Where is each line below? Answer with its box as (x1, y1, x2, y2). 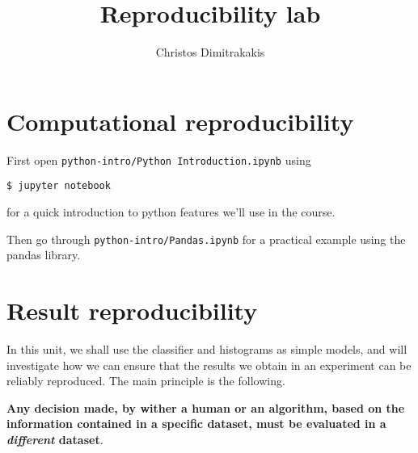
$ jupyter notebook (6, 180, 111, 192)
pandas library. (6, 246, 81, 263)
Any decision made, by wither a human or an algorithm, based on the (6, 399, 405, 416)
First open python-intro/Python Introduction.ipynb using (6, 151, 311, 168)
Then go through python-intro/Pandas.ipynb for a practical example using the (6, 230, 406, 247)
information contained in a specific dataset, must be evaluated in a (6, 415, 386, 432)
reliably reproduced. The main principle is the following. (6, 372, 285, 389)
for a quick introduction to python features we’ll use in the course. (6, 203, 336, 220)
